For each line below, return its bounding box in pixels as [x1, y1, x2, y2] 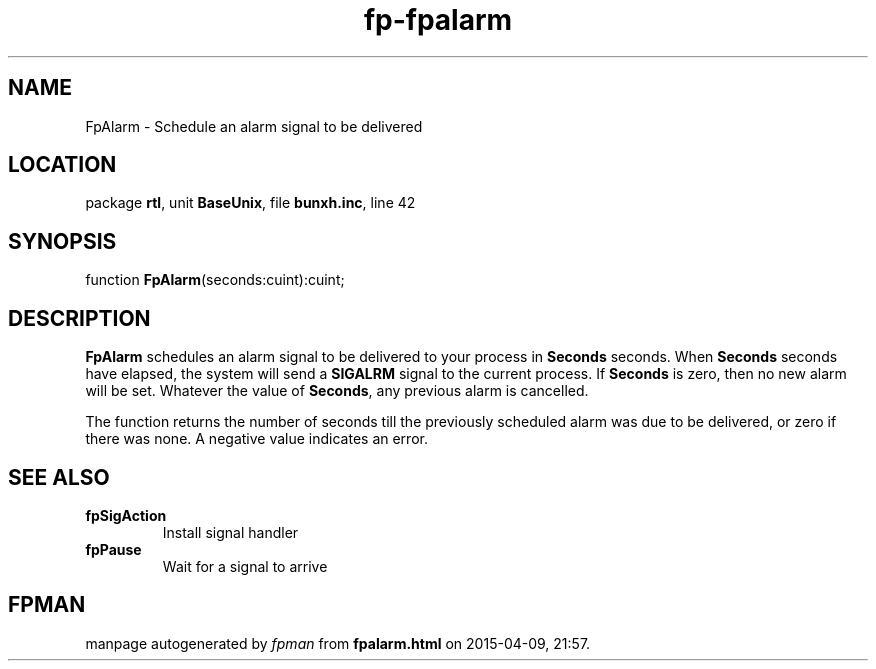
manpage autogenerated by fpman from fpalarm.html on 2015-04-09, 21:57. [85, 634, 591, 652]
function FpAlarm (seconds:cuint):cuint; [85, 271, 345, 289]
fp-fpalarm [363, 3, 513, 37]
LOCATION [8, 152, 117, 178]
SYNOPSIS [8, 228, 117, 254]
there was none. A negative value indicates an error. [85, 430, 428, 448]
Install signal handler [162, 523, 299, 541]
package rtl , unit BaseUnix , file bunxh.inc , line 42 [85, 194, 416, 212]
